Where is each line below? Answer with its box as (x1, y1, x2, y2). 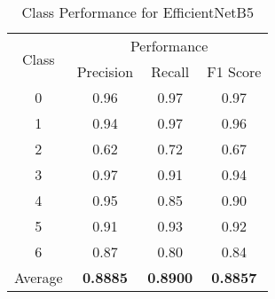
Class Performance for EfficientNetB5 (21, 2, 254, 22)
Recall (151, 61, 190, 82)
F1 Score (207, 61, 262, 82)
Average (14, 267, 63, 287)
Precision (76, 61, 134, 82)
